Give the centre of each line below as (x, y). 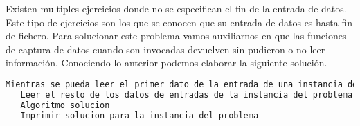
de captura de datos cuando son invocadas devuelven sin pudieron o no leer (165, 49)
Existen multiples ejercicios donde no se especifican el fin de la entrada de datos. (176, 8)
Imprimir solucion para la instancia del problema (139, 115)
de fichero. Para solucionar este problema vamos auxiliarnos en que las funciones (176, 36)
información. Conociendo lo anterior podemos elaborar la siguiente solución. (166, 63)
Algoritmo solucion (65, 105)
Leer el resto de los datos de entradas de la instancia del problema (187, 94)
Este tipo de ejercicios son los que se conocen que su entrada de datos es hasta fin (179, 22)
